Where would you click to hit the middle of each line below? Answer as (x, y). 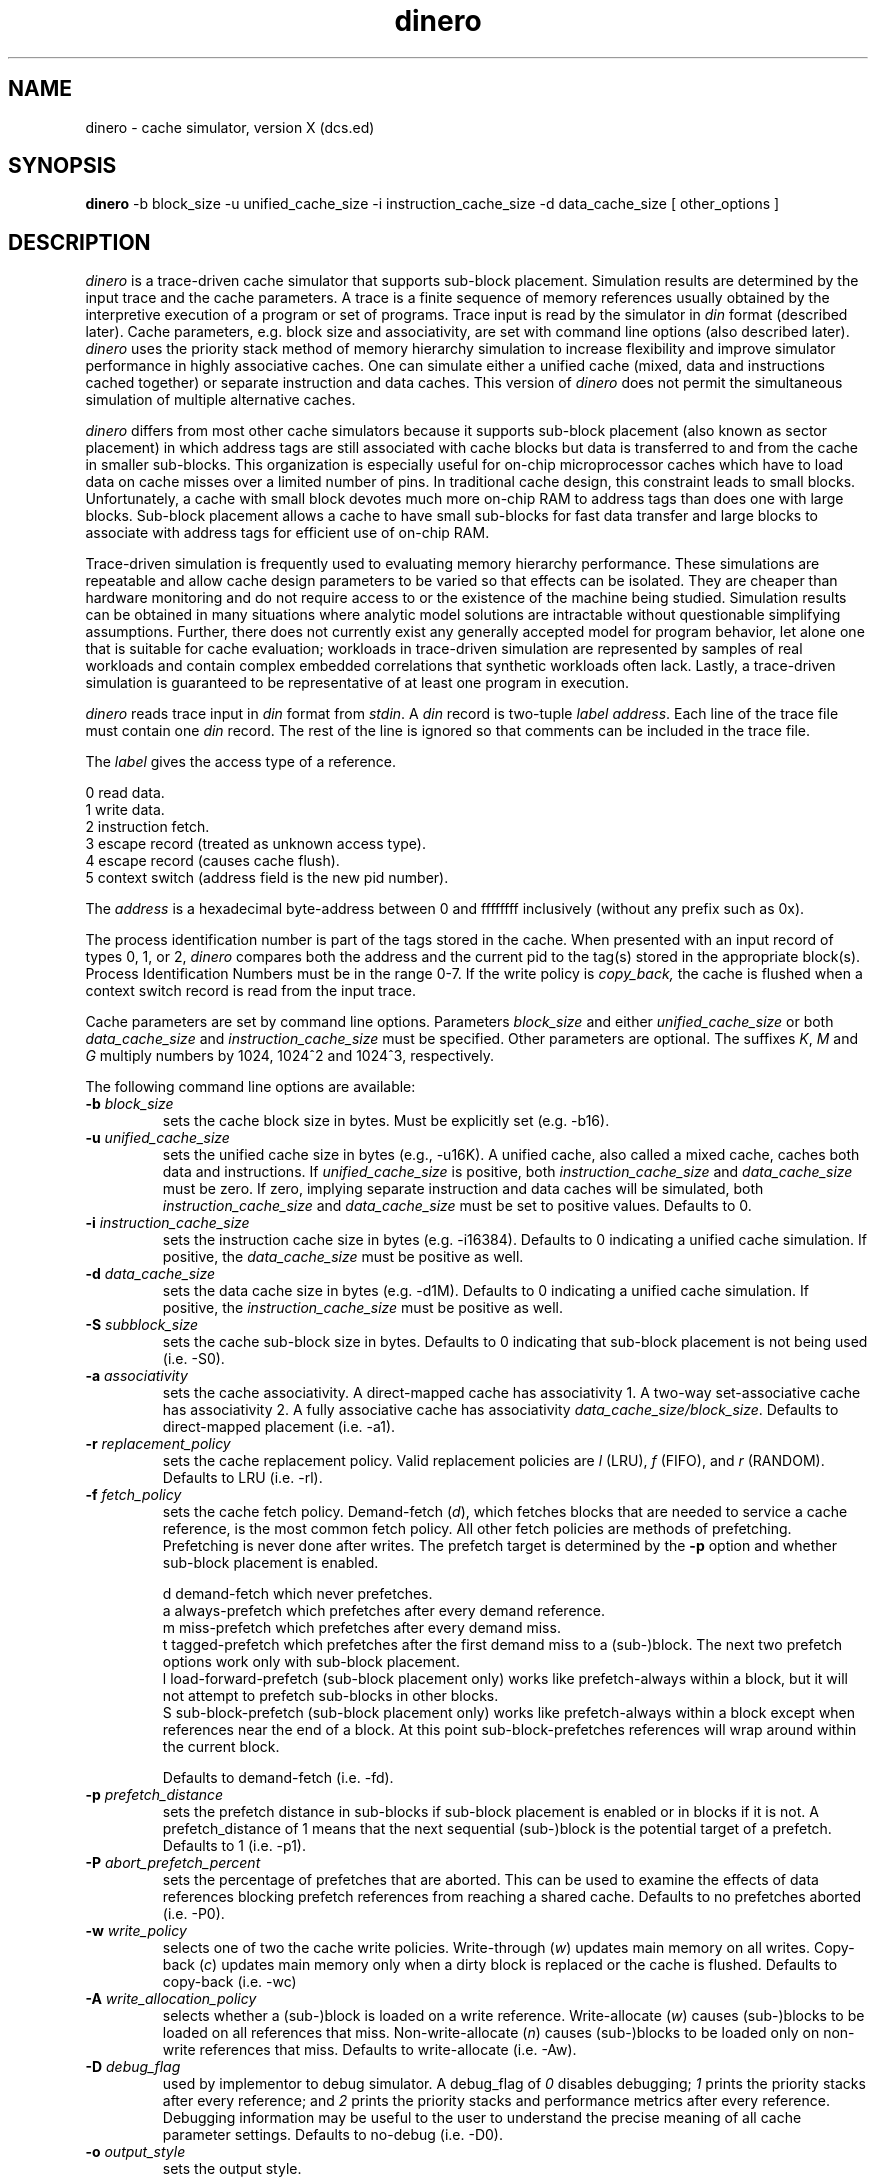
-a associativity (136, 1376)
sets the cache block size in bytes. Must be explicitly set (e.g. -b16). (386, 1121)
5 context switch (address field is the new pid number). (267, 878)
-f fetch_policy (133, 1495)
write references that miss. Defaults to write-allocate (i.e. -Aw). (369, 2050)
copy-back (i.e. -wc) (229, 1982)
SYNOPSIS (62, 166)
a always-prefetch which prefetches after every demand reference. (384, 1611)
